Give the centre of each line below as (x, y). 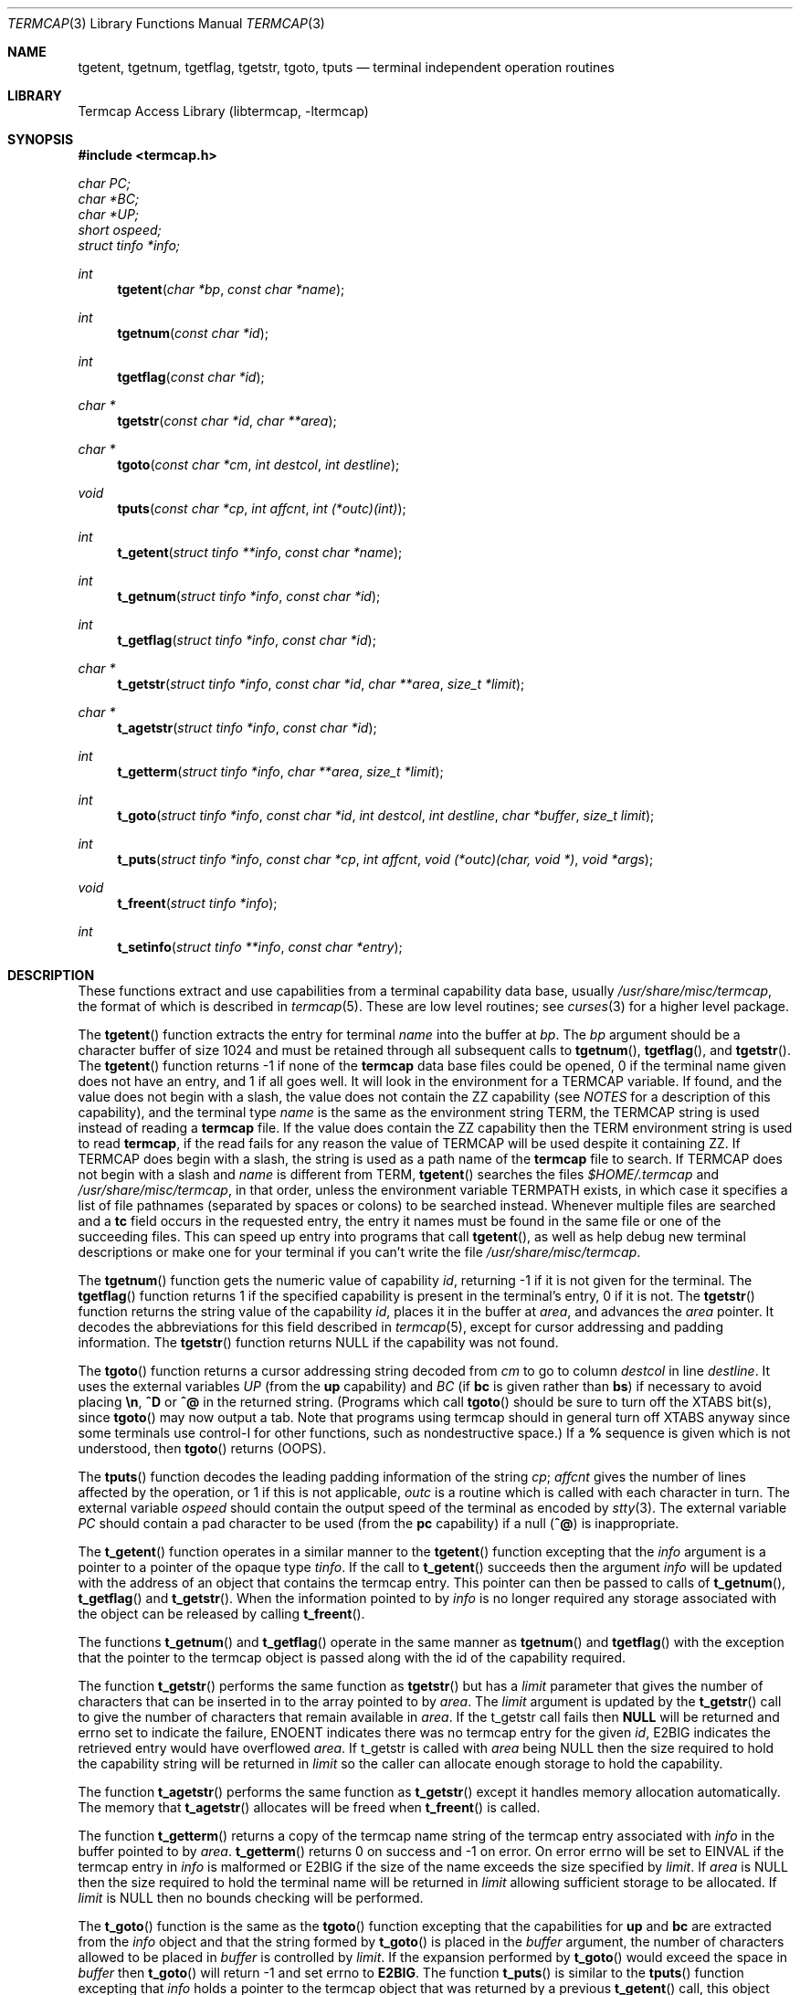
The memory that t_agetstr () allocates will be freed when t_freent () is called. (309, 1807)
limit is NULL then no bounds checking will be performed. (251, 1898)
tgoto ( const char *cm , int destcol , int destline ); (258, 464)
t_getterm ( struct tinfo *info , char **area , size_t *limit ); (280, 771)
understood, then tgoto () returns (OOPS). (202, 1448)
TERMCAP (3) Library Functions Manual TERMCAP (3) (166, 23)
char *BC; (109, 199)
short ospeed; (120, 230)
